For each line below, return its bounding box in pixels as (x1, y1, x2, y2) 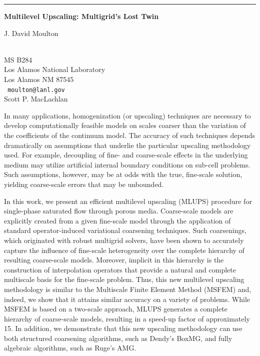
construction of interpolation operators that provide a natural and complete (4, 264, 236, 274)
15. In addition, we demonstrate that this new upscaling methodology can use (4, 323, 242, 333)
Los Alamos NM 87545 (4, 73, 74, 84)
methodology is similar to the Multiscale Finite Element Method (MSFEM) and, (4, 283, 251, 294)
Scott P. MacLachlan (4, 93, 68, 104)
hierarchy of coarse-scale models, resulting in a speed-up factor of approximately (4, 313, 250, 323)
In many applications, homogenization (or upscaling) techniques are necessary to (4, 110, 251, 120)
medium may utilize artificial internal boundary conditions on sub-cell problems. (4, 159, 250, 169)
